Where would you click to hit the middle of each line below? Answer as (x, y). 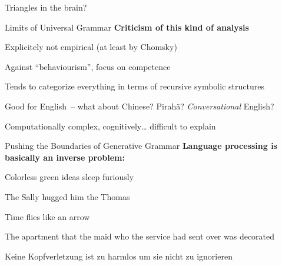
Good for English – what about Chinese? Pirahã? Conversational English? (140, 106)
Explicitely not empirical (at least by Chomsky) (91, 47)
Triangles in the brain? (46, 7)
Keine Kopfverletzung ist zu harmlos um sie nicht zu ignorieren (119, 256)
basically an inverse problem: (65, 157)
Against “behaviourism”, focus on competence (88, 66)
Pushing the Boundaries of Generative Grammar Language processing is (141, 146)
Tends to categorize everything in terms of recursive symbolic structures (135, 86)
